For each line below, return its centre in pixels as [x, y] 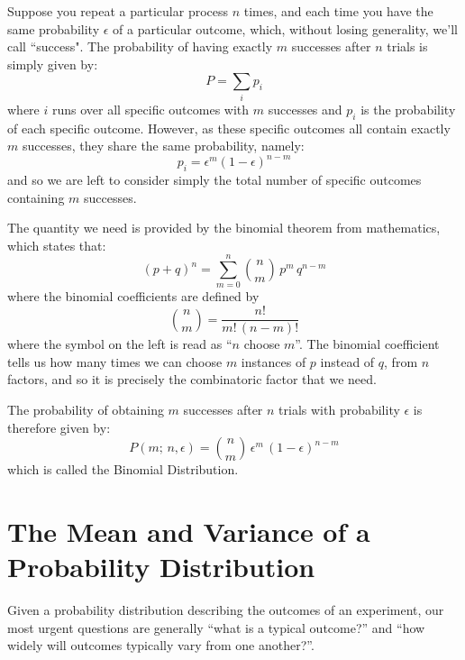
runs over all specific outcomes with [150, 109]
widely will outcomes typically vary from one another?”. [161, 645]
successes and [305, 109]
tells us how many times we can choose [115, 361]
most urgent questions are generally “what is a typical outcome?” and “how [216, 627]
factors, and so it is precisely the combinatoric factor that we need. [192, 379]
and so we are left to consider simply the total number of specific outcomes [214, 179]
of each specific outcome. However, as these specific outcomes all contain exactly [229, 128]
